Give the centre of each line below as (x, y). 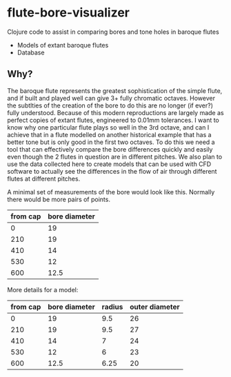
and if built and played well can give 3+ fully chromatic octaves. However (111, 98)
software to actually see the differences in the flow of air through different (112, 171)
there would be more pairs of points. (59, 199)
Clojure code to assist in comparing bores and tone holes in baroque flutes (113, 32)
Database (31, 52)
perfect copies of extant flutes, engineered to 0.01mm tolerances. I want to (113, 120)
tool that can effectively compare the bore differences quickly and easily (110, 149)
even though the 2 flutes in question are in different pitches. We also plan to (115, 156)
